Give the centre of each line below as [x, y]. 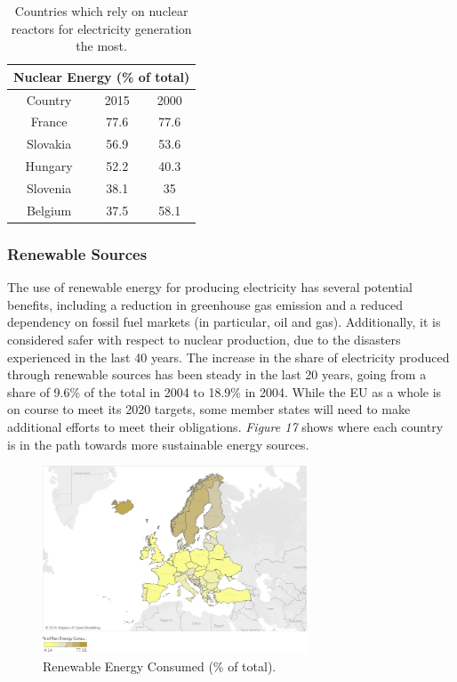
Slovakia [49, 144]
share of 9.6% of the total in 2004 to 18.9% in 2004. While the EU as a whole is [224, 391]
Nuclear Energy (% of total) [102, 76]
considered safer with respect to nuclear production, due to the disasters [204, 339]
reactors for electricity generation [101, 28]
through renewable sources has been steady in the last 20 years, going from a [217, 374]
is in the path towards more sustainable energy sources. [158, 444]
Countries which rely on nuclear [101, 11]
